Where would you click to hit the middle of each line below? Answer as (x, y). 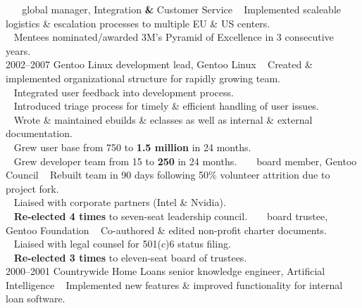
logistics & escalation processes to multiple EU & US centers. (138, 23)
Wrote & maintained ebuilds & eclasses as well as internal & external (163, 119)
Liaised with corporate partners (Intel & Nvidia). (120, 202)
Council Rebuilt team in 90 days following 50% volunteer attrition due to (168, 175)
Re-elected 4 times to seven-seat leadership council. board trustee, (171, 216)
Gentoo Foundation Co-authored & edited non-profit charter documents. (166, 230)
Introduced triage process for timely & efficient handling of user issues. (166, 106)
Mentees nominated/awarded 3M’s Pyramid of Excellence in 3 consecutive (174, 37)
